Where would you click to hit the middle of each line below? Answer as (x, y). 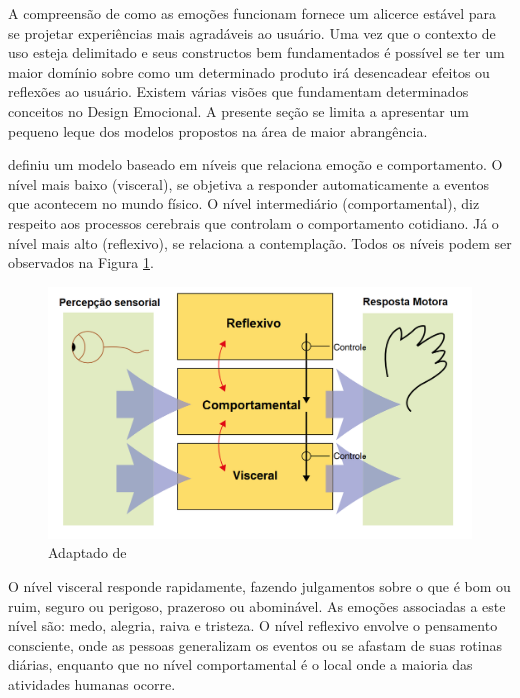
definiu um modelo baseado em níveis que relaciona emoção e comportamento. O (255, 164)
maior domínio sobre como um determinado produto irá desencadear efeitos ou (249, 71)
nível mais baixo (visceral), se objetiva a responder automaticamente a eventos (249, 183)
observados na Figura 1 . (81, 262)
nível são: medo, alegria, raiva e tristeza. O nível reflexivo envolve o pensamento (253, 625)
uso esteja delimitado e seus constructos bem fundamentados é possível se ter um (256, 52)
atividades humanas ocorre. (92, 684)
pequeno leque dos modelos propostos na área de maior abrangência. (218, 130)
